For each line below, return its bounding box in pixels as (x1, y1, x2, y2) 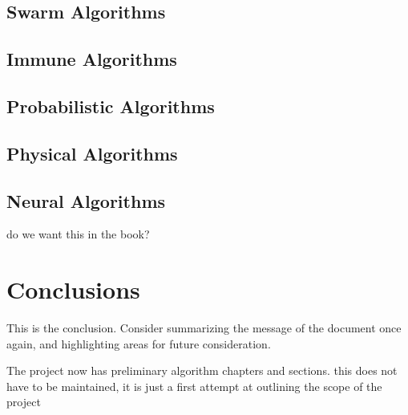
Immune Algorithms (6, 47, 177, 71)
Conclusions (6, 273, 140, 306)
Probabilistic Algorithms (6, 93, 215, 118)
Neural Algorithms (6, 188, 166, 213)
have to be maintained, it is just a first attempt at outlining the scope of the (6, 377, 382, 394)
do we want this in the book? (6, 226, 150, 242)
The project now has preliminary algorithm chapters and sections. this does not (6, 362, 398, 379)
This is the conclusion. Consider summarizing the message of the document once (6, 319, 402, 336)
